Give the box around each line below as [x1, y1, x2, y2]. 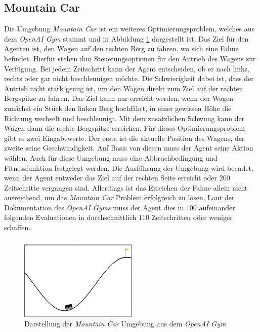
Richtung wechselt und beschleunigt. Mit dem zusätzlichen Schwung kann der [4, 113, 245, 123]
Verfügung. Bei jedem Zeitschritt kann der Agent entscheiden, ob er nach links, [4, 63, 249, 73]
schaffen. [4, 222, 31, 233]
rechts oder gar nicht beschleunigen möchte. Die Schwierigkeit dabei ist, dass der [4, 73, 254, 84]
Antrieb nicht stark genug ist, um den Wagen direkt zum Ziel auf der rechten [4, 83, 243, 93]
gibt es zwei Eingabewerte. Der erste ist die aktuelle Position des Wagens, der [4, 132, 245, 143]
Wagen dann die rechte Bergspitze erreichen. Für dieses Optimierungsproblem [4, 123, 245, 133]
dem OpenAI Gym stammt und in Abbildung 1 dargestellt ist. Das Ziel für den [4, 33, 249, 44]
